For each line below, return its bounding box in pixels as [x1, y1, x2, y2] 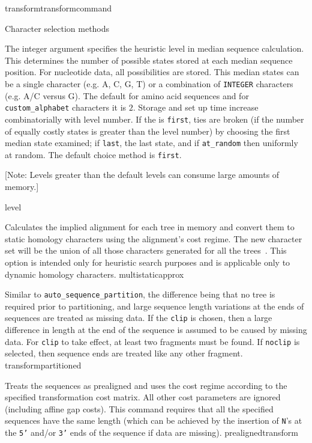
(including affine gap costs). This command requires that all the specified [5, 402, 274, 415]
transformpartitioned [5, 358, 82, 371]
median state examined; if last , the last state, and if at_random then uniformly [5, 136, 298, 149]
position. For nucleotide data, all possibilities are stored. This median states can [5, 66, 299, 78]
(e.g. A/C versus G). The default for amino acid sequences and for [5, 89, 249, 102]
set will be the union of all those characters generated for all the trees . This [5, 244, 287, 257]
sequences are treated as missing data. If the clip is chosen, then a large [5, 311, 272, 324]
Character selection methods [5, 22, 110, 34]
